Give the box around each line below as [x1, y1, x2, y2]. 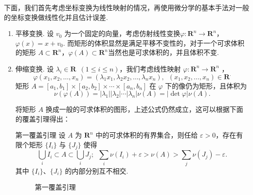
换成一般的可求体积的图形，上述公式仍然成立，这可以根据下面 [45, 104, 243, 114]
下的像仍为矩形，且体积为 [165, 80, 247, 90]
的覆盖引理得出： [15, 113, 70, 124]
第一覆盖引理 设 [15, 130, 66, 140]
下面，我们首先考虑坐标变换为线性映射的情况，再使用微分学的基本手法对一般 [4, 2, 249, 12]
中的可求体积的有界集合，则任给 [95, 130, 198, 140]
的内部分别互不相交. [65, 165, 128, 176]
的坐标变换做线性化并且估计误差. [4, 12, 108, 22]
